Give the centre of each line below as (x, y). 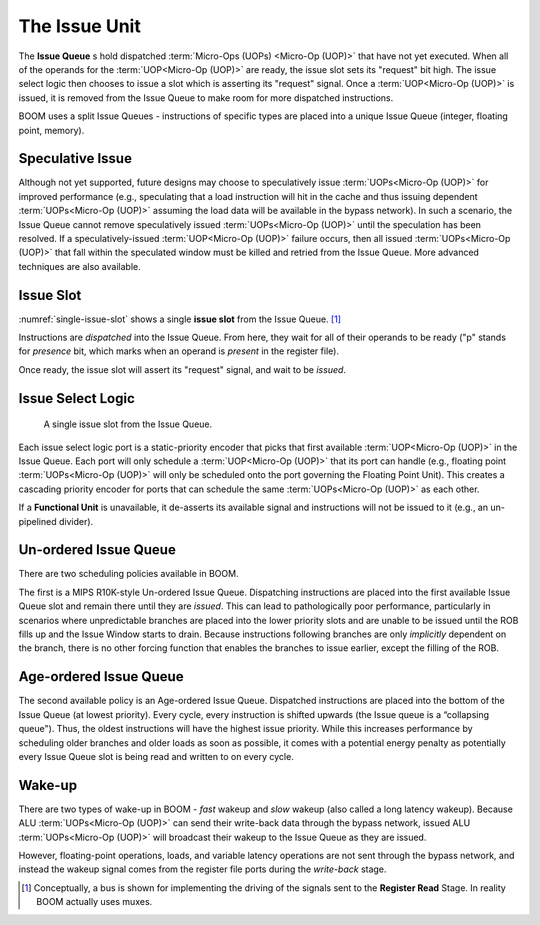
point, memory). (51, 130)
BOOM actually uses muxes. (94, 902)
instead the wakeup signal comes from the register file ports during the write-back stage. (202, 869)
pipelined (37, 521)
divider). (76, 521)
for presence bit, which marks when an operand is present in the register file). (179, 351)
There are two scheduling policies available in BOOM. (128, 574)
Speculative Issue (75, 158)
